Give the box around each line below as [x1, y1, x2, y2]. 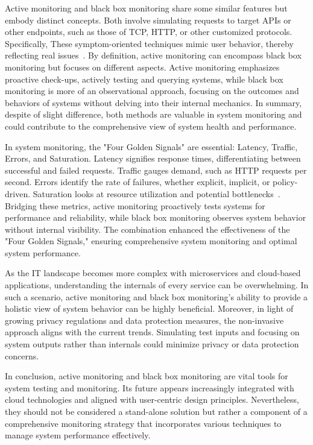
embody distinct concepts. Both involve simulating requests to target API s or [5, 13, 291, 26]
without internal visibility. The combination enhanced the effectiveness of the [5, 222, 290, 235]
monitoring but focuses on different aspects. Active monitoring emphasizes [5, 60, 280, 73]
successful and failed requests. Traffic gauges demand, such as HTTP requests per [5, 163, 307, 176]
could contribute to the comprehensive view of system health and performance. [5, 119, 297, 132]
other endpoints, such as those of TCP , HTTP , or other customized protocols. [5, 25, 292, 38]
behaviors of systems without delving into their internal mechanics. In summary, [5, 96, 302, 109]
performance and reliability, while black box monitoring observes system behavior [5, 211, 306, 224]
